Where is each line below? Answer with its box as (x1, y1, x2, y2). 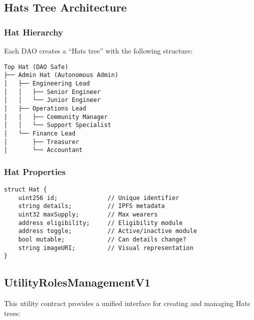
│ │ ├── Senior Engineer (4, 88, 101, 95)
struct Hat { (4, 186, 47, 193)
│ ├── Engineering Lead (4, 79, 90, 87)
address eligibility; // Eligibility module (18, 219, 183, 226)
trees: (4, 307, 20, 318)
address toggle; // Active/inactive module (18, 227, 197, 235)
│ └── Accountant (4, 146, 83, 154)
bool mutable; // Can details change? (18, 235, 187, 243)
